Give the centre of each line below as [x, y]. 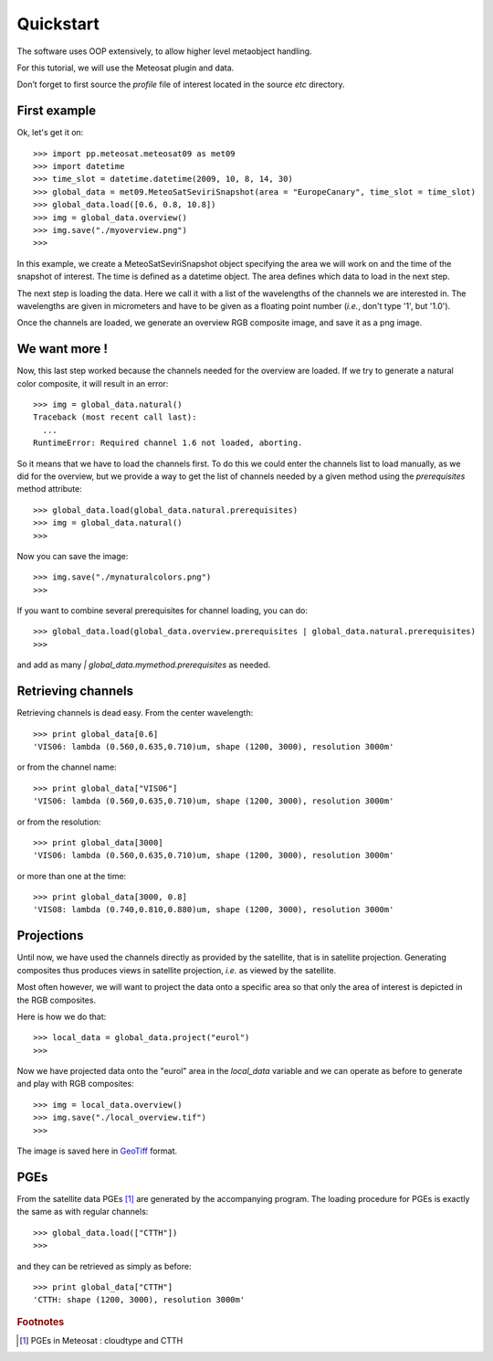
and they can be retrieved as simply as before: [104, 1266]
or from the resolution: [59, 822]
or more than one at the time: [72, 876]
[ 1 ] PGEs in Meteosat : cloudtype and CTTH [101, 1340]
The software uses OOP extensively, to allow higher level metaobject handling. [164, 51]
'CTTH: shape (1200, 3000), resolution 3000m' [139, 1300]
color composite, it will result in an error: [93, 383]
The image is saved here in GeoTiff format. [97, 1151]
